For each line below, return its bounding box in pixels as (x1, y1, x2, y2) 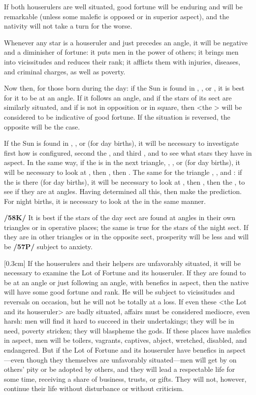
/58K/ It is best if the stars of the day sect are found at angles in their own (4, 212, 236, 223)
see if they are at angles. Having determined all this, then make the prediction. (4, 186, 242, 197)
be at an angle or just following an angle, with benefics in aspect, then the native (4, 277, 249, 287)
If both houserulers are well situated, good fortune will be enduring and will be (4, 1, 243, 11)
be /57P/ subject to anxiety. (4, 241, 93, 252)
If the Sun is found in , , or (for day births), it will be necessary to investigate (4, 138, 239, 148)
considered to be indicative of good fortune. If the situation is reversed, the (4, 111, 230, 122)
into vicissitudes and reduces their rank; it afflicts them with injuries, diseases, (4, 56, 240, 66)
